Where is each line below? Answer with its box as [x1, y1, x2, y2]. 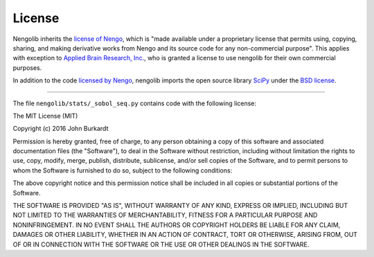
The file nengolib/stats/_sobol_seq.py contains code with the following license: [12, 99, 256, 107]
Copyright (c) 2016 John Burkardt [12, 125, 109, 133]
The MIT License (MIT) [12, 112, 78, 120]
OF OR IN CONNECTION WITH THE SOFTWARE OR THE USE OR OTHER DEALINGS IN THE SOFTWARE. [12, 240, 310, 249]
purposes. [12, 63, 42, 72]
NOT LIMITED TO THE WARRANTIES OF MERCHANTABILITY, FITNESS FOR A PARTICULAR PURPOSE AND [12, 211, 318, 220]
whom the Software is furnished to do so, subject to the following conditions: [12, 166, 233, 175]
